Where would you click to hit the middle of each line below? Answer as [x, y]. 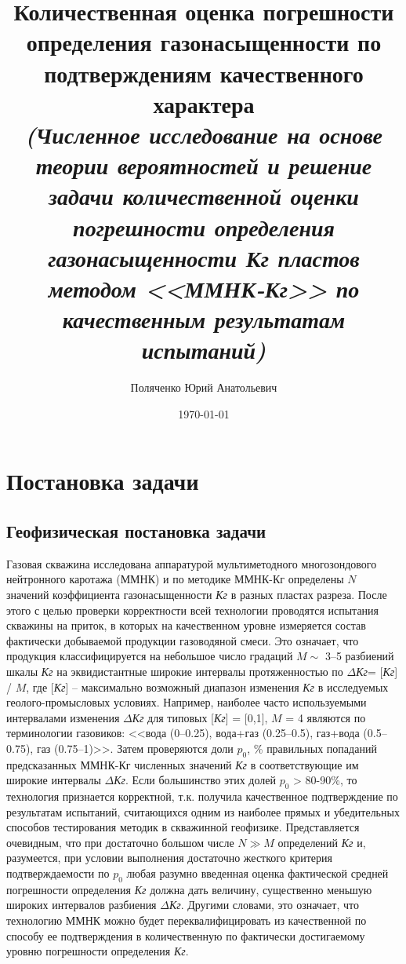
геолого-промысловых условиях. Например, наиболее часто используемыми [187, 702]
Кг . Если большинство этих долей [195, 780]
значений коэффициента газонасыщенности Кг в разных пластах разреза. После [197, 594]
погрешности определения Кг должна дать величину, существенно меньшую [189, 889]
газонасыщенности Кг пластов [204, 257]
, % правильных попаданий [312, 748]
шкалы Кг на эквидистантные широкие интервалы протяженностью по [175, 671]
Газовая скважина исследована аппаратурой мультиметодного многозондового [192, 563]
